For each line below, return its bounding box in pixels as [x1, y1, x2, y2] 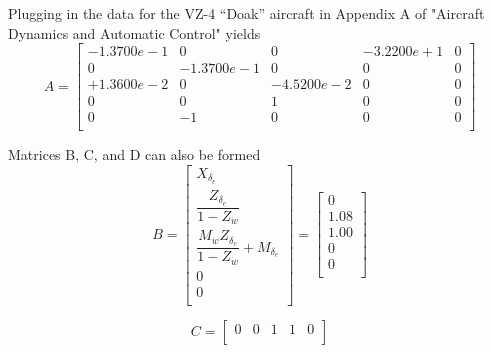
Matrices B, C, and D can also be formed [8, 144, 261, 165]
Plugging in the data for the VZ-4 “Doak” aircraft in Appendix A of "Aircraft [8, 3, 485, 23]
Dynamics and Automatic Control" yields [8, 22, 261, 43]
